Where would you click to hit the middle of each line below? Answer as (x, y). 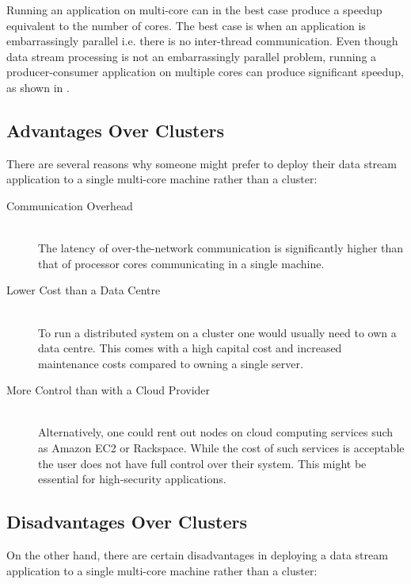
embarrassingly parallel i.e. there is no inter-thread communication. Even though (202, 41)
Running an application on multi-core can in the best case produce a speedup (194, 10)
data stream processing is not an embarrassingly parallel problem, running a (192, 56)
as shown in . (38, 87)
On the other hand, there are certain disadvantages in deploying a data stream (197, 555)
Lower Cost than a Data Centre (84, 290)
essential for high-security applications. (132, 479)
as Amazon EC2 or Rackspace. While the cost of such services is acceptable (221, 448)
